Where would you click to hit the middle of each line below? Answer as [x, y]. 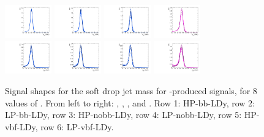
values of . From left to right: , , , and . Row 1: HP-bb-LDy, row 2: [130, 102]
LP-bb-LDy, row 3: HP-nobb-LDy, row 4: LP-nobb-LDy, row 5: [123, 115]
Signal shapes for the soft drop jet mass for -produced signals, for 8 [131, 91]
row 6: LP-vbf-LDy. [77, 126]
